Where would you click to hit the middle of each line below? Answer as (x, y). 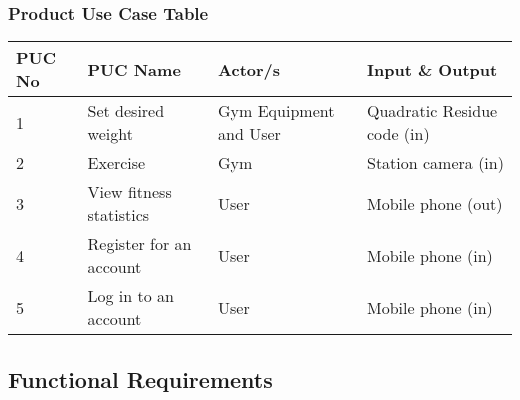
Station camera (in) (435, 163)
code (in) (398, 134)
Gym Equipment (276, 111)
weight (110, 134)
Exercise (116, 163)
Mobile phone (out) (434, 203)
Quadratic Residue (432, 111)
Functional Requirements (140, 378)
